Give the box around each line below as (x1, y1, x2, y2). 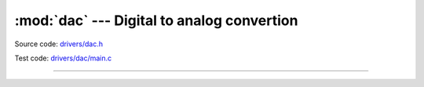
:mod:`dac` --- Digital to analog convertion (14, 12, 298, 29)
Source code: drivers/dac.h (14, 39, 104, 49)
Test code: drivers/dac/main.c (14, 53, 112, 63)
